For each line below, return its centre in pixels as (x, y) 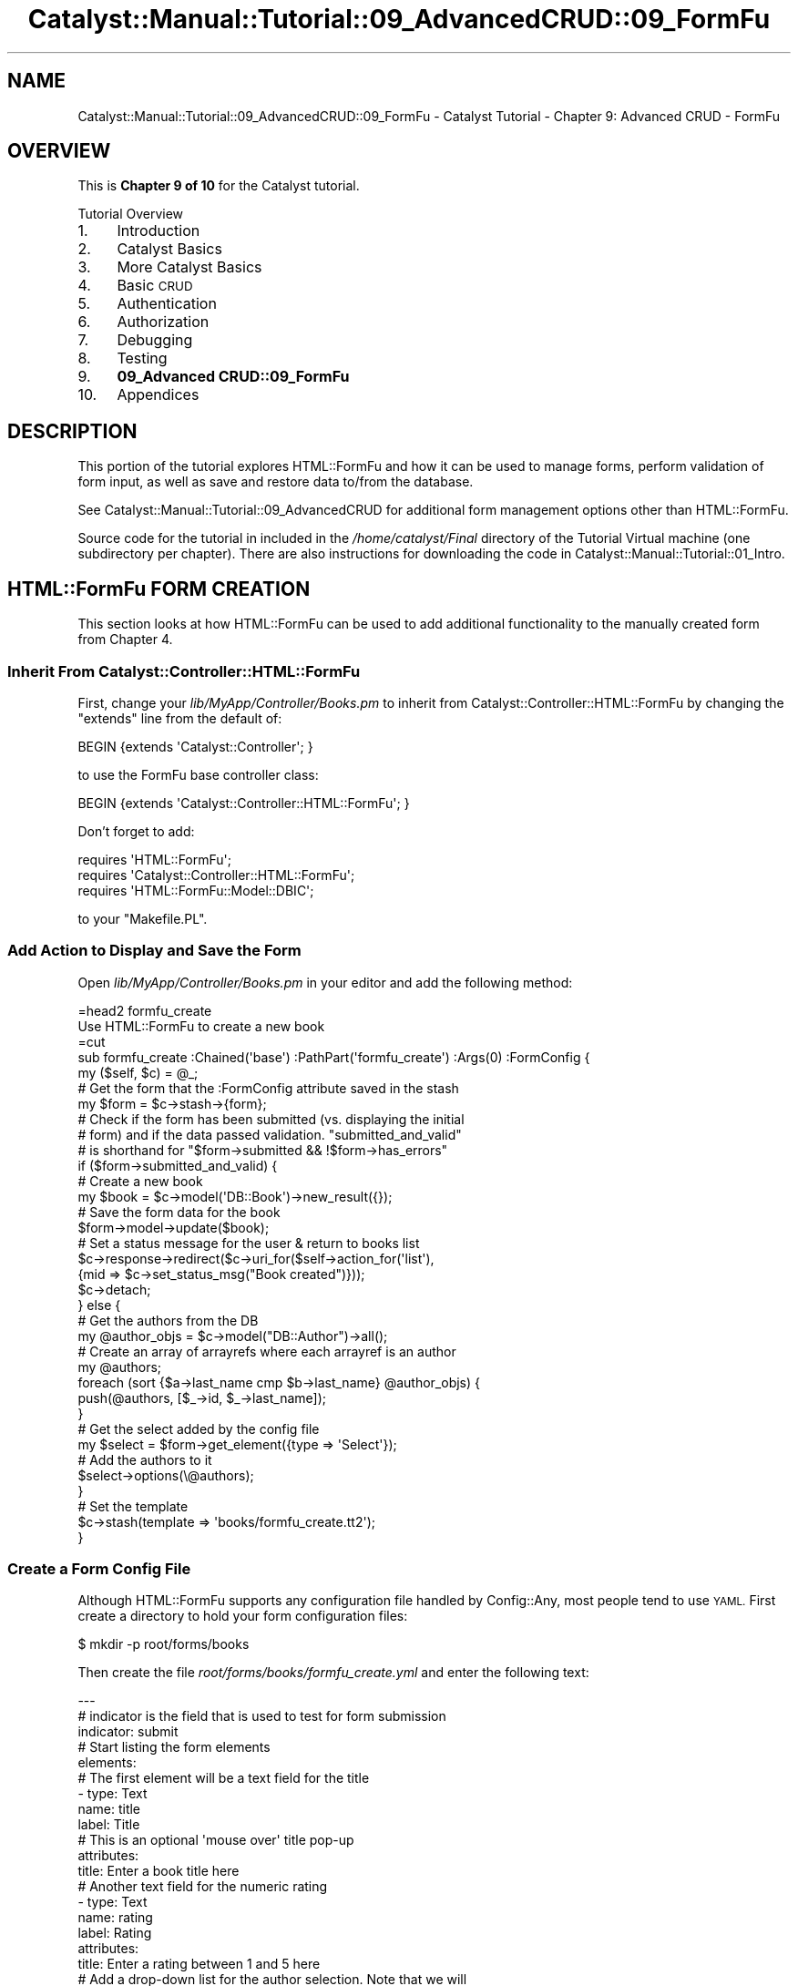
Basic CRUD (155, 286)
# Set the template (133, 1506)
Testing (142, 358)
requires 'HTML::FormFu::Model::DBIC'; (196, 890)
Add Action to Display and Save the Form (154, 951)
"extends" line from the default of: (180, 718)
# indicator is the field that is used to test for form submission (262, 1716)
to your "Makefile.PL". (143, 918)
